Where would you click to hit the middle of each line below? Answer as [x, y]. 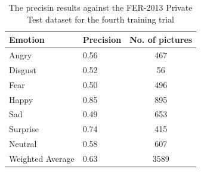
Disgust [23, 69]
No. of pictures [161, 40]
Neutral [23, 144]
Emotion [27, 40]
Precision [102, 40]
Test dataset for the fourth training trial [101, 19]
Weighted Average [42, 158]
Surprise [24, 129]
